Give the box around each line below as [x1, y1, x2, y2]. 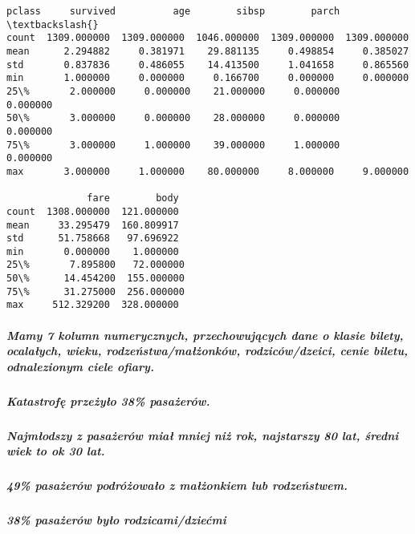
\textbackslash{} [6, 18, 99, 30]
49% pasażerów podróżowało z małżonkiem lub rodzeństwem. [6, 477, 348, 494]
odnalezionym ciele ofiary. [6, 358, 154, 374]
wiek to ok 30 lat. [6, 443, 105, 459]
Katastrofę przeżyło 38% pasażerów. [6, 392, 210, 409]
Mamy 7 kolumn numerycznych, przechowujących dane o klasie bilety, [6, 326, 404, 343]
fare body [87, 192, 179, 204]
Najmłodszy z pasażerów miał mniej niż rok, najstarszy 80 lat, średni [6, 427, 399, 443]
